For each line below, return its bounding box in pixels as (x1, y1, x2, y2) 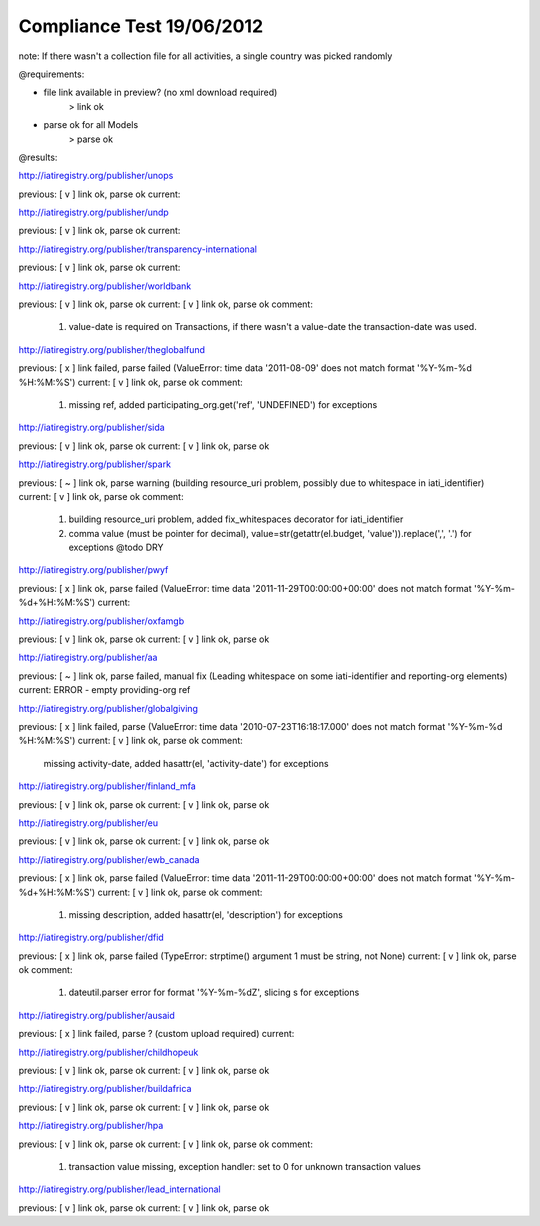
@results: (18, 151, 58, 163)
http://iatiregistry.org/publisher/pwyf (18, 564, 169, 576)
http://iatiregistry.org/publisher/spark (18, 458, 172, 470)
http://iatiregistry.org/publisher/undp (18, 206, 169, 219)
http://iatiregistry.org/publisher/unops (18, 170, 174, 182)
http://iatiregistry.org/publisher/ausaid (18, 1009, 175, 1021)
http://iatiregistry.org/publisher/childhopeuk (18, 1046, 199, 1058)
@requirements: (18, 68, 85, 80)
